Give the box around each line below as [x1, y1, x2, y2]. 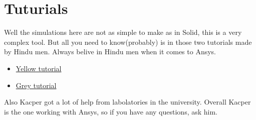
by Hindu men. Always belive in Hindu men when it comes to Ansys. [4, 46, 216, 57]
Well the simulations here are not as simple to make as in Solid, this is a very [4, 27, 242, 37]
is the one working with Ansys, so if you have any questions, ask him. [4, 106, 218, 117]
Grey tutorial [16, 80, 57, 90]
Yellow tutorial [16, 63, 62, 73]
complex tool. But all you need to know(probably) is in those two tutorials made [4, 36, 252, 47]
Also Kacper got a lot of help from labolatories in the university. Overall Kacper [4, 97, 251, 107]
